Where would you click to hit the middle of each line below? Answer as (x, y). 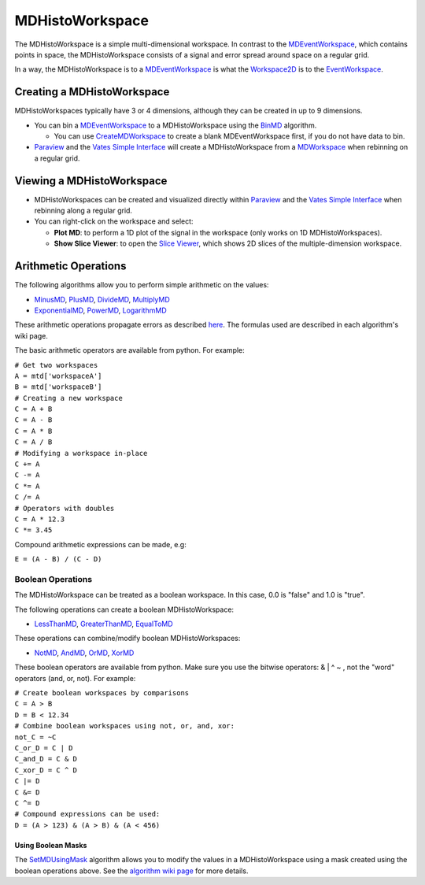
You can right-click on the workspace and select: (114, 221)
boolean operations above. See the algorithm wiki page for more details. (131, 871)
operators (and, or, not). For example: (75, 678)
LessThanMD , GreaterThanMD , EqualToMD (103, 624)
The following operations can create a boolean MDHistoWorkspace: (124, 609)
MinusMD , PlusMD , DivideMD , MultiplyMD (102, 299)
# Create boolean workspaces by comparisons (102, 693)
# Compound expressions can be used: (87, 814)
